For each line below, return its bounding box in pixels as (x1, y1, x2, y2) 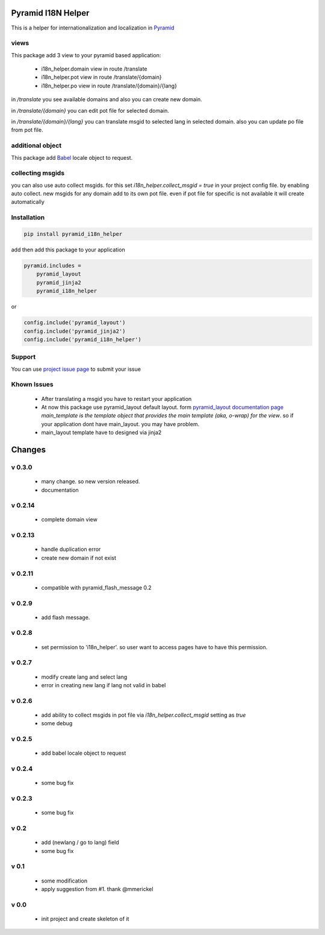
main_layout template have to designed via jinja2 (41, 429, 162, 436)
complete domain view (41, 516, 97, 523)
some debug (41, 720, 73, 727)
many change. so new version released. (41, 478, 140, 485)
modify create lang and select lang (41, 673, 128, 681)
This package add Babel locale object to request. (11, 154, 133, 161)
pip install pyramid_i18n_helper (23, 231, 123, 238)
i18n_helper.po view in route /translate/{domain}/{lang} (41, 82, 178, 89)
